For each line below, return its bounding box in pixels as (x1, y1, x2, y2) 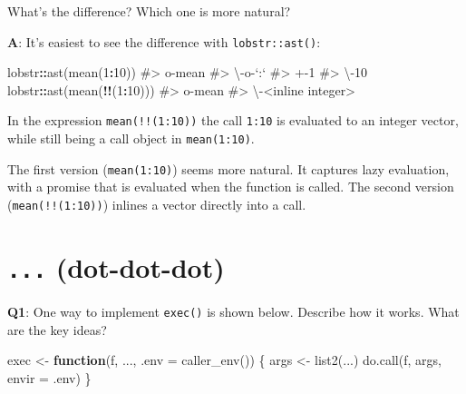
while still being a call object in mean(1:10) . (7, 129, 255, 148)
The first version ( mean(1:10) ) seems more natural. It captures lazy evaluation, (7, 159, 450, 178)
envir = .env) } (7, 368, 92, 387)
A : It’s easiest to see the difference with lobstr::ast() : (7, 32, 321, 51)
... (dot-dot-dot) (7, 248, 225, 285)
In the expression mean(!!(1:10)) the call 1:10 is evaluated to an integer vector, (7, 111, 459, 130)
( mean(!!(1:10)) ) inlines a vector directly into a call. (7, 195, 306, 213)
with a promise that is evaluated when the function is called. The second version (7, 177, 454, 196)
